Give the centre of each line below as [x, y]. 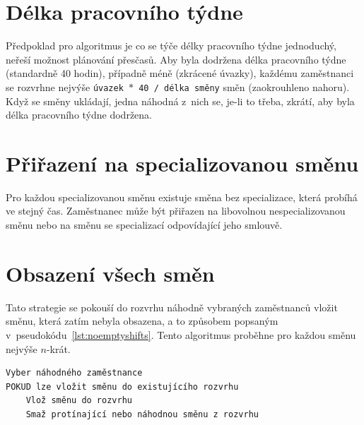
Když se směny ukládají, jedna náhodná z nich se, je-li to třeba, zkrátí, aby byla [180, 101]
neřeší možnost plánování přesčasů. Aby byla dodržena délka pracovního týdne [176, 59]
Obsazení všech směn [110, 273]
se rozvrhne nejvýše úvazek [65, 86]
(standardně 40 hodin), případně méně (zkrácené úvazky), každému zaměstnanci [180, 73]
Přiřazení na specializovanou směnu [182, 163]
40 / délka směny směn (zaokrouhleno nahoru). [244, 86]
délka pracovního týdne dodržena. [79, 115]
